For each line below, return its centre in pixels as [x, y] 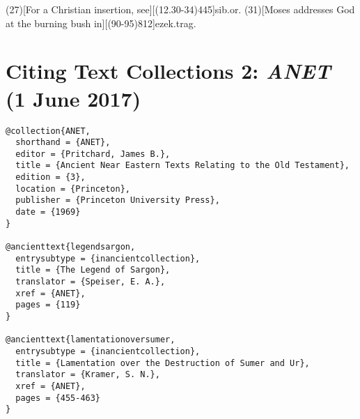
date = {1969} [48, 212]
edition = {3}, [50, 177]
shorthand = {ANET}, [63, 143]
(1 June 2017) [73, 98]
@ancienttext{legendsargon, [71, 247]
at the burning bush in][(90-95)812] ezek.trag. [101, 23]
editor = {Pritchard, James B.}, [93, 154]
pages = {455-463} [58, 398]
